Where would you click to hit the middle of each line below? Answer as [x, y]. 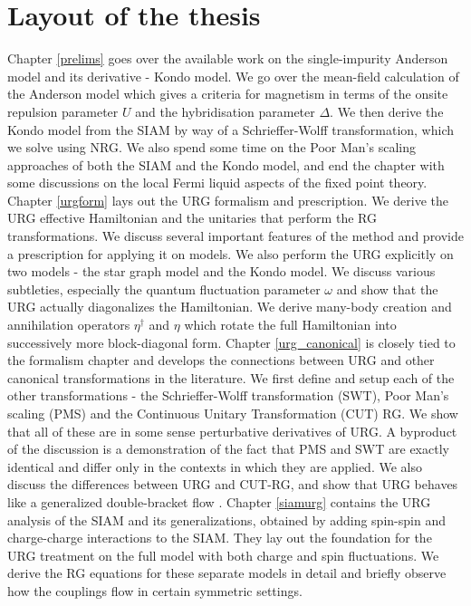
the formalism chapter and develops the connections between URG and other [221, 360]
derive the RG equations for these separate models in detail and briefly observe [227, 573]
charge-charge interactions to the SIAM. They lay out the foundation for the [220, 538]
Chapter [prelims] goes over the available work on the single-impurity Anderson [228, 58]
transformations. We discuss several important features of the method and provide [236, 236]
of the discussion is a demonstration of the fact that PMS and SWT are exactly [228, 449]
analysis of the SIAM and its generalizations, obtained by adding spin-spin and [226, 519]
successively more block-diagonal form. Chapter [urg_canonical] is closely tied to [231, 342]
